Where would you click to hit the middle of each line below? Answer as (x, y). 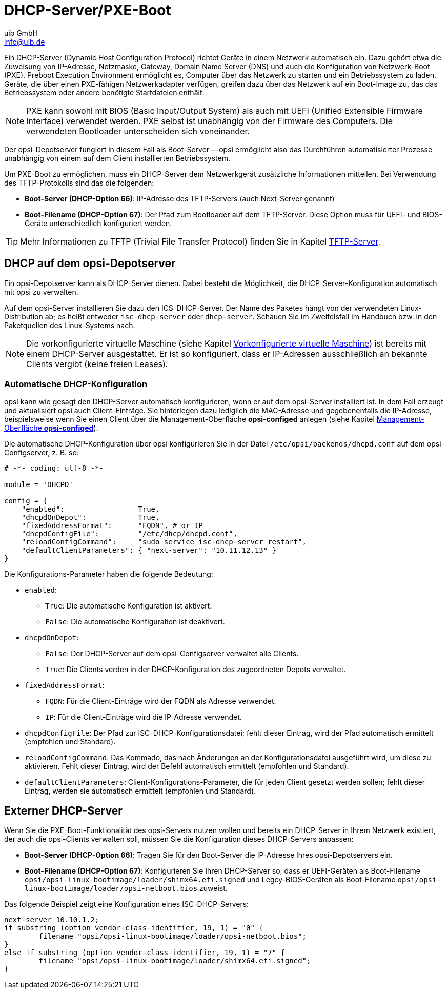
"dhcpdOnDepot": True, (90, 518)
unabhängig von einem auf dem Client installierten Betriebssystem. (117, 158)
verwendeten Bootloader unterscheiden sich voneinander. (138, 131)
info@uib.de (25, 42)
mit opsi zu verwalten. (41, 292)
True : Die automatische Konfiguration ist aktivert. (129, 606)
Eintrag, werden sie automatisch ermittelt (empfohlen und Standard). (140, 791)
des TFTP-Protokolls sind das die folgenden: (79, 183)
